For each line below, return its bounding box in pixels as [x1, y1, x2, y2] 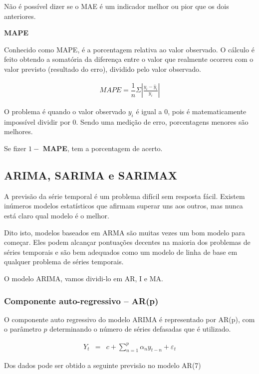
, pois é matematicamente [168, 106, 247, 117]
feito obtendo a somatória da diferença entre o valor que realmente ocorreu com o [4, 54, 254, 64]
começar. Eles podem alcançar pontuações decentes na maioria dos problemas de [4, 237, 251, 247]
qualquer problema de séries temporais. [4, 256, 124, 267]
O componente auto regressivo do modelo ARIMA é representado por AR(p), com [4, 314, 255, 324]
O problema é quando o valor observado [4, 106, 126, 117]
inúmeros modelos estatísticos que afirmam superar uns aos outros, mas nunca [4, 200, 243, 211]
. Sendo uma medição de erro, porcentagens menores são [76, 116, 249, 127]
